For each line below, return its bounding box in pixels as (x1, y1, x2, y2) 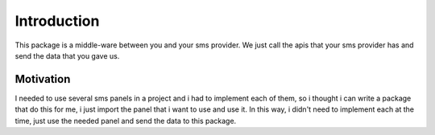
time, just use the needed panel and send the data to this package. (14, 116, 237, 125)
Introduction (14, 12, 100, 30)
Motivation (14, 72, 71, 86)
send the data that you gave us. (14, 51, 120, 60)
